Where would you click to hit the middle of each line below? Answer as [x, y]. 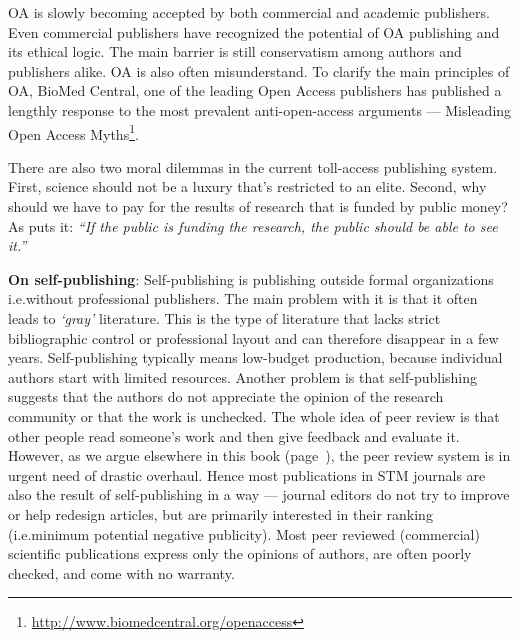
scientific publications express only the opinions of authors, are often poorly [240, 553]
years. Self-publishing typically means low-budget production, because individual [255, 357]
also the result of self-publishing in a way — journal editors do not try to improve [259, 494]
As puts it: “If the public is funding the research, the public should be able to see [253, 225]
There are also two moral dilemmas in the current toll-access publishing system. [253, 166]
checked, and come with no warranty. [121, 572]
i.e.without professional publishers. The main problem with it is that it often [243, 298]
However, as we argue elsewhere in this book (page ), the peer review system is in [259, 455]
